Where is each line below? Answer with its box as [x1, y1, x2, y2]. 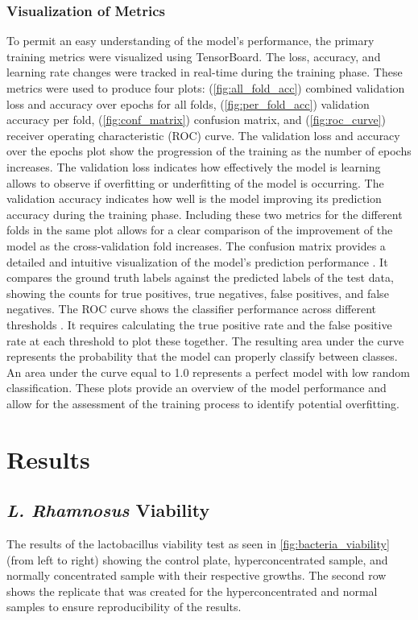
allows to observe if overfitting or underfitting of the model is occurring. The [6, 174, 384, 191]
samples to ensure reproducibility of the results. [6, 598, 242, 615]
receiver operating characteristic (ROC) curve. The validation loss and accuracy [6, 126, 400, 143]
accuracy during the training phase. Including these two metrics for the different [6, 205, 403, 222]
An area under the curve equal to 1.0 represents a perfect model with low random [6, 363, 410, 380]
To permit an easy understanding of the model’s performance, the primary [6, 32, 375, 49]
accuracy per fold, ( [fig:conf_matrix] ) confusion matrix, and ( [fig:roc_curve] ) [6, 111, 386, 128]
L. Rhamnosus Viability [6, 498, 210, 523]
